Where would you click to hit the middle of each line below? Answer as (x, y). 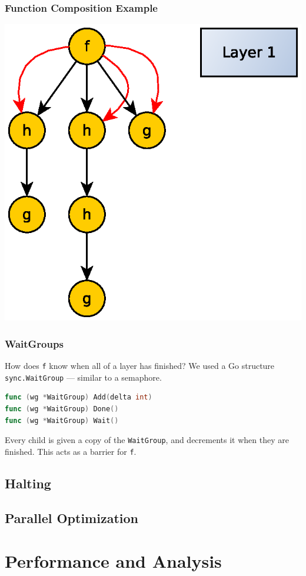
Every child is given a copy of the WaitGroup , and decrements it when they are (147, 440)
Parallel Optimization (71, 517)
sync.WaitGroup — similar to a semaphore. (83, 377)
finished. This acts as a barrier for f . (71, 451)
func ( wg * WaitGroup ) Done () (62, 409)
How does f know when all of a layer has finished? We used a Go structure (140, 366)
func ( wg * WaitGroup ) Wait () (62, 420)
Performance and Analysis (113, 561)
